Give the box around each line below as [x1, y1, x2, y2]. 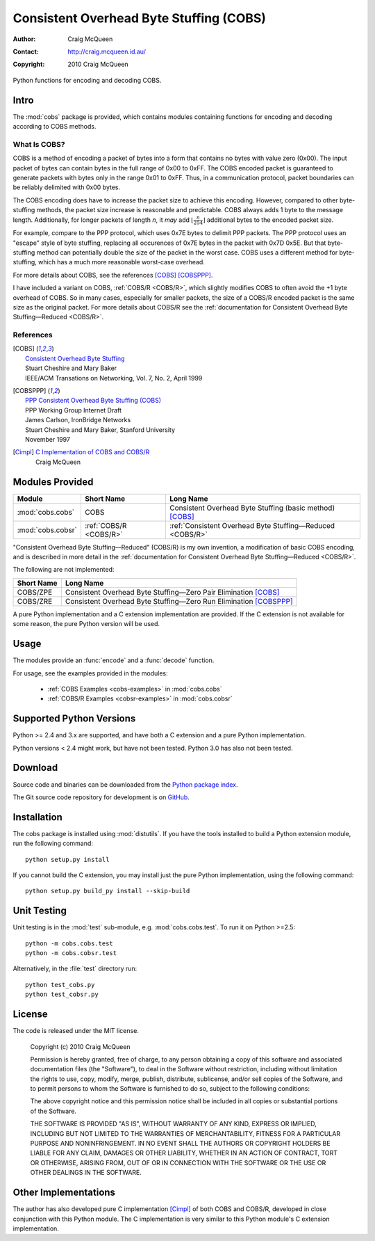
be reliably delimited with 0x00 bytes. [12, 183, 121, 191]
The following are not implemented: [12, 566, 115, 574]
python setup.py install [25, 856, 110, 863]
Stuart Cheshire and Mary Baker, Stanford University [25, 425, 176, 434]
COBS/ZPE [17, 587, 53, 597]
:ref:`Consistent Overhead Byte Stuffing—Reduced [169, 520, 335, 530]
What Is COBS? [12, 139, 65, 149]
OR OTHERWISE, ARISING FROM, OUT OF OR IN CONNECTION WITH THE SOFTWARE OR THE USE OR [30, 1158, 326, 1167]
